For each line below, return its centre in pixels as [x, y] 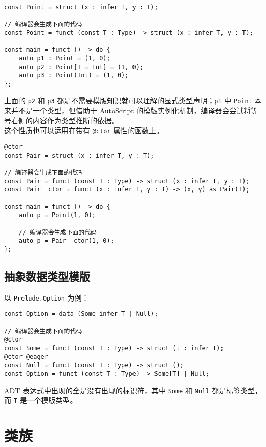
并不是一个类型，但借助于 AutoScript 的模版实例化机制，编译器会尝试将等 [135, 110]
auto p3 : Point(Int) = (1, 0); [74, 76]
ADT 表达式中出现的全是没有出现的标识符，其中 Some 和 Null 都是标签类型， [133, 390]
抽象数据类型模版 [47, 276]
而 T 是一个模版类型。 [41, 400]
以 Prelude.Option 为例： [47, 297]
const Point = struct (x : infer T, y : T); [81, 7]
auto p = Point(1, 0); [57, 215]
